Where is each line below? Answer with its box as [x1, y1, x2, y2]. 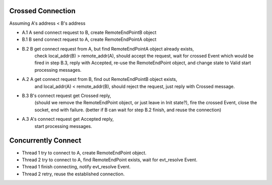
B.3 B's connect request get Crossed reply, [22, 92, 111, 99]
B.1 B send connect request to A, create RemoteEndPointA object [22, 36, 157, 42]
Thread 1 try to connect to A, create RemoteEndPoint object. [22, 150, 147, 156]
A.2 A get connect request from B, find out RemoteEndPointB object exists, [22, 76, 177, 82]
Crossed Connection [9, 7, 76, 15]
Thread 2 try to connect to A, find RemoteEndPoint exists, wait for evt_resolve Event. [22, 157, 197, 163]
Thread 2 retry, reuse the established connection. [22, 171, 125, 177]
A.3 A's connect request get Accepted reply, [22, 116, 114, 122]
